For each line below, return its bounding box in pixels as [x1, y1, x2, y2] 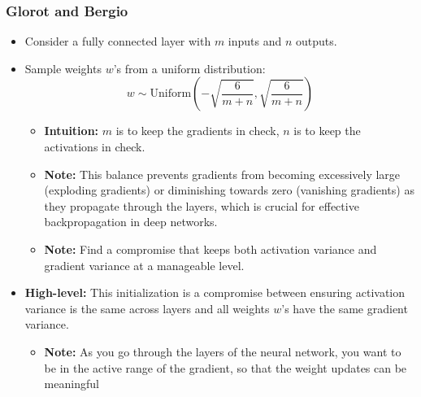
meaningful [44, 375, 99, 392]
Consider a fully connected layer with [24, 33, 211, 50]
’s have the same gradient [281, 299, 408, 316]
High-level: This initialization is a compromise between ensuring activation [24, 284, 406, 301]
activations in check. [44, 138, 145, 155]
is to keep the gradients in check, [115, 122, 280, 139]
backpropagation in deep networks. [44, 213, 218, 230]
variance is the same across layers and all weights [24, 299, 270, 316]
